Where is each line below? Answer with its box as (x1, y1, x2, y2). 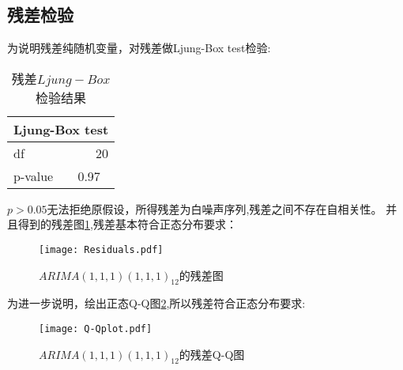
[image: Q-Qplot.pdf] (39, 323, 153, 335)
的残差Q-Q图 (179, 345, 245, 362)
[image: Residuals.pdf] (39, 244, 164, 255)
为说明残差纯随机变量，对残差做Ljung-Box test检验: (7, 40, 271, 56)
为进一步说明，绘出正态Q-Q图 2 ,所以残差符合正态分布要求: (7, 295, 306, 311)
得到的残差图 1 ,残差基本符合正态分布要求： (17, 216, 237, 232)
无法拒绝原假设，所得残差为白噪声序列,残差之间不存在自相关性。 (47, 200, 382, 217)
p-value (13, 166, 54, 185)
